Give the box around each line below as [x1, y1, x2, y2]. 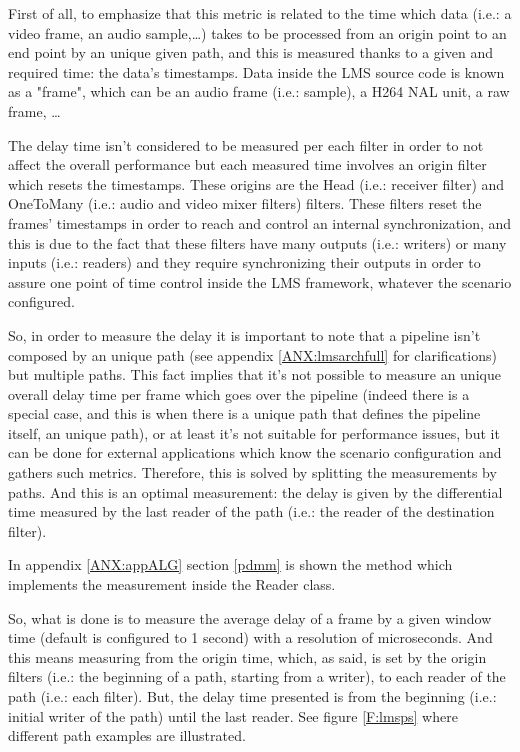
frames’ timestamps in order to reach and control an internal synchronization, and [8, 212, 512, 233]
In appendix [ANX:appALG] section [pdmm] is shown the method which [8, 554, 453, 575]
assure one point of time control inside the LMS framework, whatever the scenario [8, 271, 512, 292]
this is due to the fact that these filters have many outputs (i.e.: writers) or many [8, 232, 507, 253]
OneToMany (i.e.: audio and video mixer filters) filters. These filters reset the [8, 193, 482, 214]
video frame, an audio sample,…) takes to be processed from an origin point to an [8, 22, 507, 43]
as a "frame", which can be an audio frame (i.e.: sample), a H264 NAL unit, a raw [8, 81, 510, 102]
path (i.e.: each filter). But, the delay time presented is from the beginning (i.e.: [8, 686, 497, 706]
